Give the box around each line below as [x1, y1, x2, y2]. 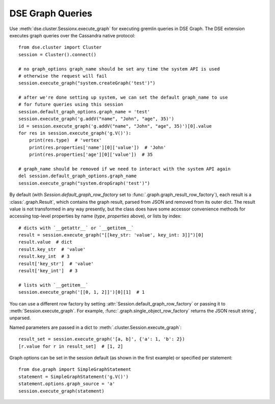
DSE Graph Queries [9, 8, 93, 19]
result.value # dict [18, 239, 72, 245]
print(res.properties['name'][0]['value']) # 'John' [29, 145, 167, 150]
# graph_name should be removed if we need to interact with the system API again [18, 166, 231, 172]
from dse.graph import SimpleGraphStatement [18, 367, 132, 372]
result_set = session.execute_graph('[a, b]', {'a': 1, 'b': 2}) [18, 336, 185, 342]
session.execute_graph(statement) [18, 388, 104, 394]
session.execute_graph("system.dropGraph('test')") [18, 180, 150, 186]
